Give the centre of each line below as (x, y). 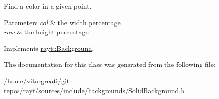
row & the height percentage (46, 32)
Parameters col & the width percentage (62, 22)
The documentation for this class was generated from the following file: (110, 64)
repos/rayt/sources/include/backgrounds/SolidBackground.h (94, 90)
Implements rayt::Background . (49, 48)
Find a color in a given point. (48, 6)
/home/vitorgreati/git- (38, 80)
